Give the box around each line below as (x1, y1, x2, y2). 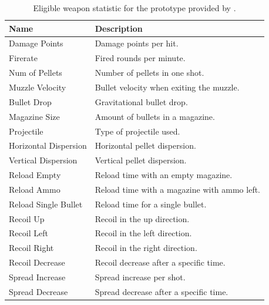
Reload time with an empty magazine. (95, 169, 233, 181)
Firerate (9, 52, 38, 64)
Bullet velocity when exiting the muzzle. (95, 81, 240, 93)
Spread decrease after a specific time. (95, 285, 228, 297)
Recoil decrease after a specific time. (95, 256, 226, 269)
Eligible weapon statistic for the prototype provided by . (33, 2, 236, 14)
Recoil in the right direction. (95, 242, 197, 254)
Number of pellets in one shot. (95, 66, 204, 79)
